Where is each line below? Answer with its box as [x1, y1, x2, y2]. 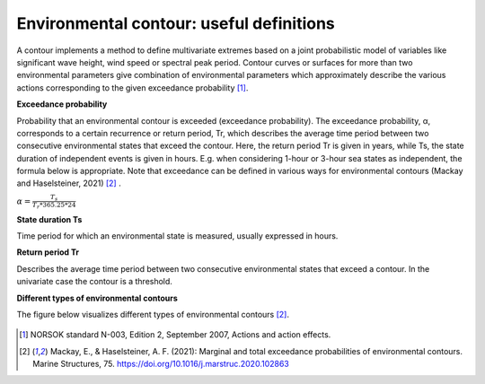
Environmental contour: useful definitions [16, 13, 336, 33]
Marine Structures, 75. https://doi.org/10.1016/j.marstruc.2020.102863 [32, 359, 289, 370]
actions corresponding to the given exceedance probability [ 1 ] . [16, 82, 249, 93]
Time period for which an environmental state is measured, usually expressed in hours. [16, 231, 339, 241]
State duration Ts [16, 214, 83, 224]
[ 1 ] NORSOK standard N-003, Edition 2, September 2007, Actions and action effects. [19, 329, 331, 340]
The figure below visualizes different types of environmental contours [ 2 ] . [16, 309, 289, 319]
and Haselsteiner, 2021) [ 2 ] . [16, 178, 121, 188]
